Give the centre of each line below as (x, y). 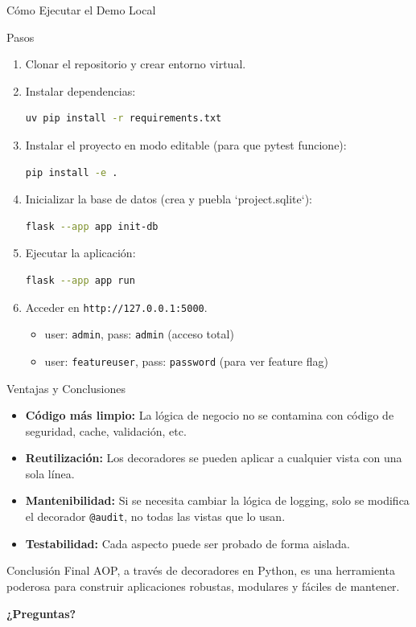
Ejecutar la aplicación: (80, 253)
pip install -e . (72, 172)
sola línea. (50, 473)
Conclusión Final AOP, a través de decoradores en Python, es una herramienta (201, 570)
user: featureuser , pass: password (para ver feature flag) (186, 361)
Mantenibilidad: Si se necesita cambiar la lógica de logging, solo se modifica (217, 500)
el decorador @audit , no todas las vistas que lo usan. (155, 516)
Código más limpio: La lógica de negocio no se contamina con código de (210, 415)
